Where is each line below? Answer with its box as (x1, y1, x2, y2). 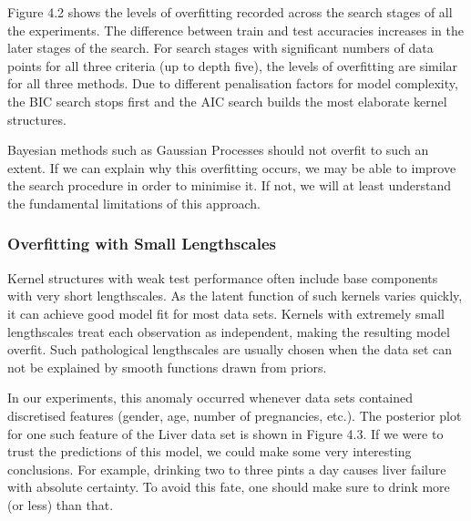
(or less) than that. (7, 495, 114, 514)
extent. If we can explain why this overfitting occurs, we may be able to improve (7, 158, 456, 177)
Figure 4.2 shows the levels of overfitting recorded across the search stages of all (7, 3, 453, 21)
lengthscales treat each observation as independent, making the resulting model (7, 322, 450, 341)
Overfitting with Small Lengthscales (7, 232, 276, 255)
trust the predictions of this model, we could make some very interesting (7, 442, 412, 461)
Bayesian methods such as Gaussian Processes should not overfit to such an (7, 140, 429, 159)
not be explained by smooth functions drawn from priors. (7, 357, 327, 376)
